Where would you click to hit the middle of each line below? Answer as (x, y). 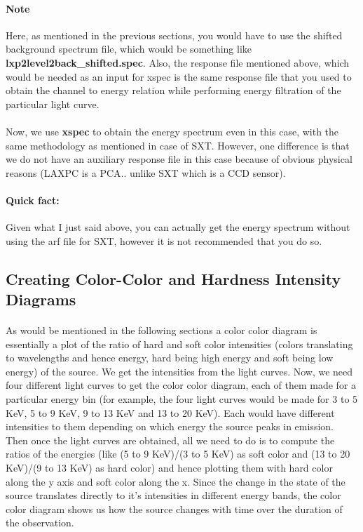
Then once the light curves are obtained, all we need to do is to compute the (170, 440)
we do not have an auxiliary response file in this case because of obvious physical (179, 159)
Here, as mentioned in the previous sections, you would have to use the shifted (174, 35)
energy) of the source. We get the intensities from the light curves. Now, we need (179, 371)
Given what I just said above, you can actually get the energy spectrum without (178, 227)
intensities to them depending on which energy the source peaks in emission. (170, 426)
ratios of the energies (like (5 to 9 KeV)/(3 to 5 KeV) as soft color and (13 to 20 (178, 454)
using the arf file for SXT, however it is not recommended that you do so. (164, 240)
